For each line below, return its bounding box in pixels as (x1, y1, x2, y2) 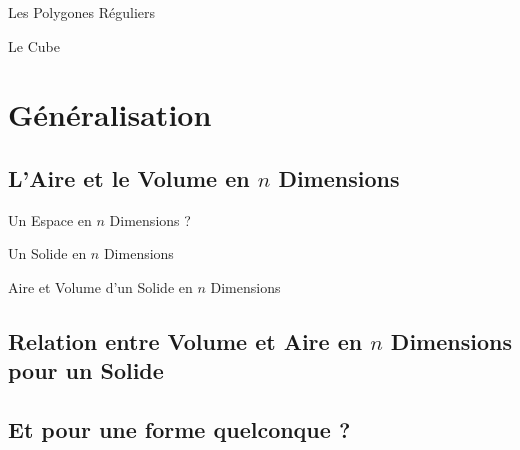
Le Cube (8, 35, 60, 56)
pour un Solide (8, 355, 164, 386)
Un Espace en (8, 209, 92, 230)
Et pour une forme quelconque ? (8, 414, 351, 445)
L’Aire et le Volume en (8, 162, 250, 193)
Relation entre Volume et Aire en (8, 325, 363, 356)
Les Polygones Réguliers (8, 2, 156, 22)
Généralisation (8, 94, 212, 135)
